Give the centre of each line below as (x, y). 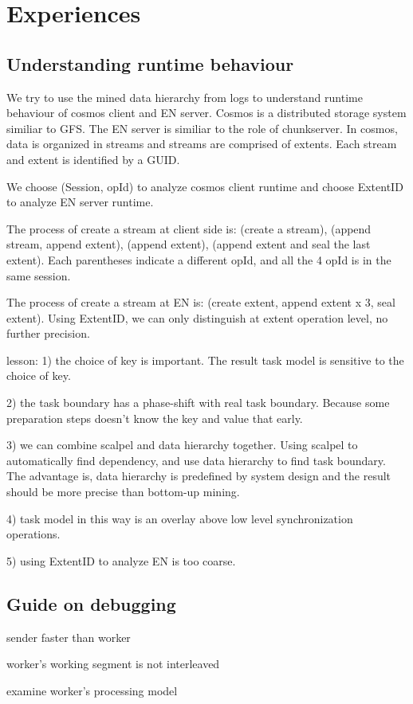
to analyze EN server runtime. (80, 202)
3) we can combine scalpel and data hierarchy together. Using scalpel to (182, 445)
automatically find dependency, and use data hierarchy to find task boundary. (196, 460)
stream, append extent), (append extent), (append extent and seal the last (189, 244)
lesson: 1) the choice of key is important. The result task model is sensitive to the (205, 360)
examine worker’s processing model (92, 690)
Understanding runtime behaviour (150, 63)
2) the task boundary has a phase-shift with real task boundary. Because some (198, 403)
